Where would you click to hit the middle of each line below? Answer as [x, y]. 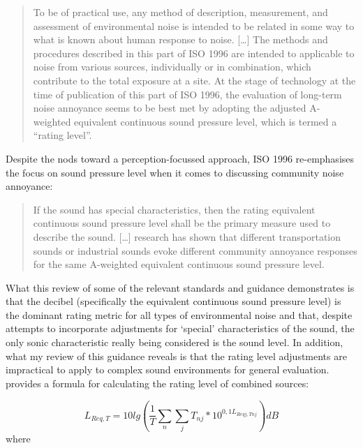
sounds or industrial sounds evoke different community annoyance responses [195, 250]
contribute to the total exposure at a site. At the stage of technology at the [194, 80]
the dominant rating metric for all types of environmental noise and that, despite [179, 314]
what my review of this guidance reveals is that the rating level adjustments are [176, 356]
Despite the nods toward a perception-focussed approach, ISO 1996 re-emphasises [180, 158]
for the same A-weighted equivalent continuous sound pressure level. [179, 264]
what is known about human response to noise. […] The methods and [180, 39]
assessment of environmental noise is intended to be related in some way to [194, 25]
